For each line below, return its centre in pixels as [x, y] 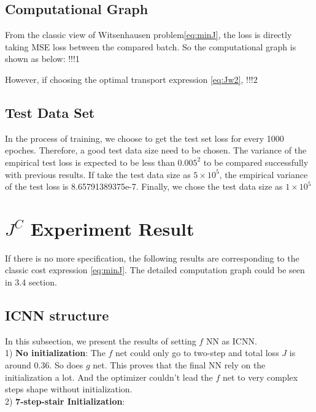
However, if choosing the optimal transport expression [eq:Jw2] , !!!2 [131, 79]
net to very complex [260, 377]
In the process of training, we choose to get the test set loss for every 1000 [145, 138]
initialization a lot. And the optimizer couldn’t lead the [109, 377]
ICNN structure [57, 315]
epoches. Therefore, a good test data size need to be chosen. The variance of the [156, 150]
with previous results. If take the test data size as [98, 174]
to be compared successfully [256, 162]
